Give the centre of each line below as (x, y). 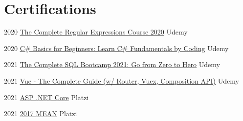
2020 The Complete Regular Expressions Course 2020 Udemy (96, 32)
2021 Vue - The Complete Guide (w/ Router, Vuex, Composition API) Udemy (121, 80)
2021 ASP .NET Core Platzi (46, 97)
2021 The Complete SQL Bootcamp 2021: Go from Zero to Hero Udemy (112, 64)
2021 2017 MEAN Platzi (41, 113)
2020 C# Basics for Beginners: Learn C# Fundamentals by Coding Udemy (116, 48)
